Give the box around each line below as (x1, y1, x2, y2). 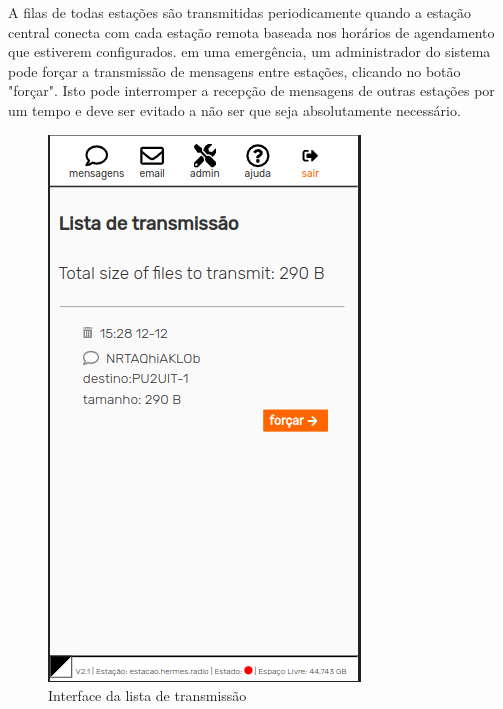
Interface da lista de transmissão (48, 685, 247, 706)
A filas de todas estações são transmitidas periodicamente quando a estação (8, 2, 472, 22)
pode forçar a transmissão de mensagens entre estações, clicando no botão (8, 60, 461, 81)
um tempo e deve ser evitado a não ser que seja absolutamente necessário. (8, 99, 461, 120)
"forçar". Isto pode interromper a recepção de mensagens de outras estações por (8, 80, 495, 101)
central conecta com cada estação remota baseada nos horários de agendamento (8, 21, 495, 42)
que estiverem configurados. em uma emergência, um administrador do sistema (8, 41, 491, 62)
